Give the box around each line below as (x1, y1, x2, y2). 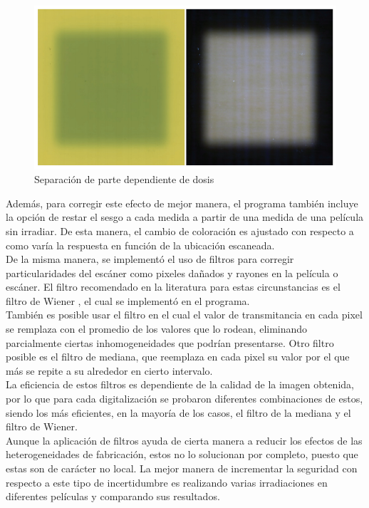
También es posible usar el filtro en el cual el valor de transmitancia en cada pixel (6, 307, 363, 322)
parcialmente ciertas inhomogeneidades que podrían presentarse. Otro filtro (6, 335, 334, 350)
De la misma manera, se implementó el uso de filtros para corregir (6, 252, 294, 266)
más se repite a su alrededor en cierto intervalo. (6, 363, 213, 378)
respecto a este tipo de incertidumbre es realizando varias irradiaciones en (6, 475, 328, 489)
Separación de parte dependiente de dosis (34, 172, 214, 187)
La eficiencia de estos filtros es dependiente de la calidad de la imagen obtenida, (6, 377, 354, 392)
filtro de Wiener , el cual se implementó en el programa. (6, 293, 250, 308)
